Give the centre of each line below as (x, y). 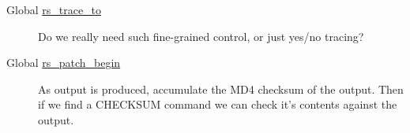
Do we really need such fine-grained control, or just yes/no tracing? (201, 36)
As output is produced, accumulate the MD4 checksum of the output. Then (221, 89)
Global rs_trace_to (54, 9)
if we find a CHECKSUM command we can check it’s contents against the (218, 104)
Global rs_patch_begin (64, 63)
